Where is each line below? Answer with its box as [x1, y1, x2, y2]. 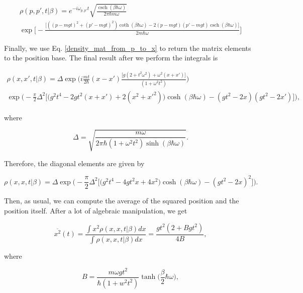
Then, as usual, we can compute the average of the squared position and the [4, 195, 239, 206]
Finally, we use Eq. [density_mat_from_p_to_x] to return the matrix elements [4, 42, 251, 53]
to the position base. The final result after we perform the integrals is [4, 52, 218, 63]
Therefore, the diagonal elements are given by [4, 158, 145, 168]
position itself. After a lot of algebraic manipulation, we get [4, 205, 187, 216]
